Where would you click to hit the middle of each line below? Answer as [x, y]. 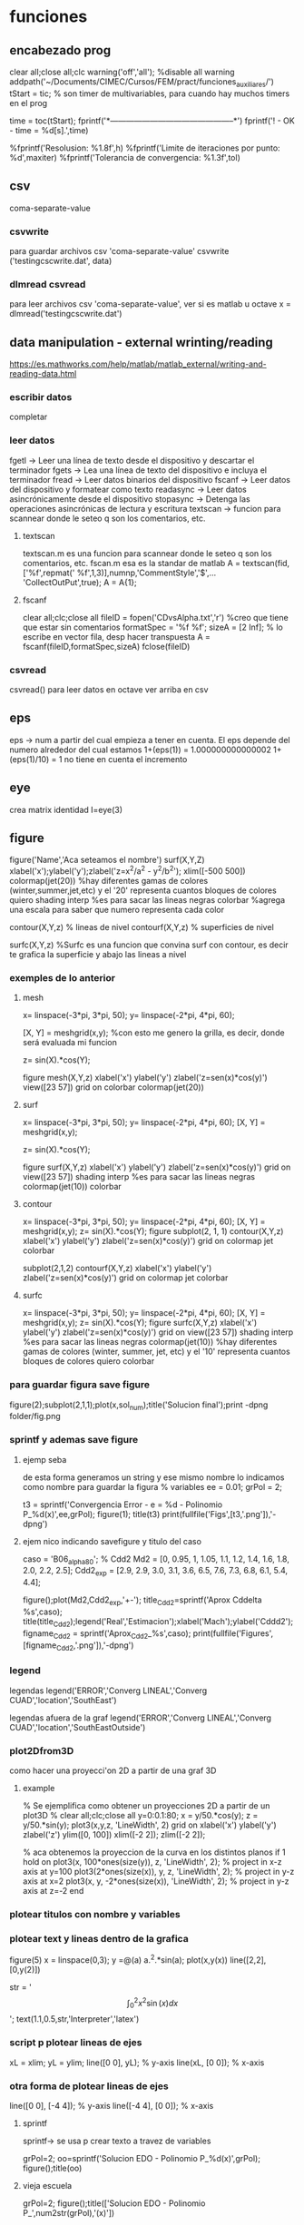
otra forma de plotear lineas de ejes [89, 2086]
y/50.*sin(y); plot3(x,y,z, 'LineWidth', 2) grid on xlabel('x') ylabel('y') [149, 1825]
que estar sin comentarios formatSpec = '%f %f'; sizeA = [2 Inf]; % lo [153, 627]
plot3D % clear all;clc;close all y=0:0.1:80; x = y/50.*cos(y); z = [140, 1816]
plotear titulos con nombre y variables [95, 1914]
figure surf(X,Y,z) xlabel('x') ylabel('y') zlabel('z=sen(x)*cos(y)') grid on [157, 1167]
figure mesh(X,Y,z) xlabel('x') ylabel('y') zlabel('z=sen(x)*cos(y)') [145, 1078]
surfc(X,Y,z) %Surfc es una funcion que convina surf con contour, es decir [149, 945]
